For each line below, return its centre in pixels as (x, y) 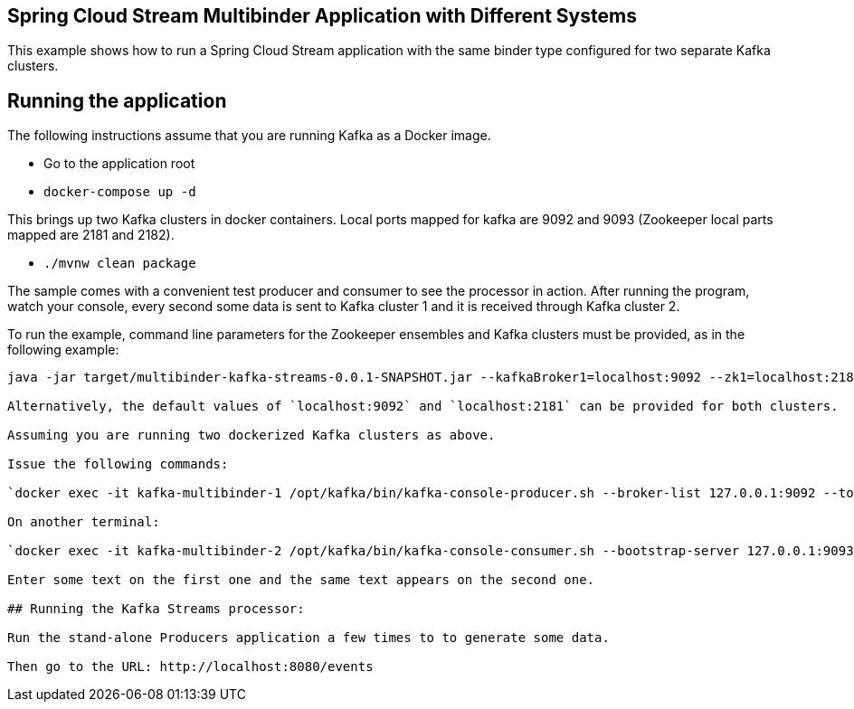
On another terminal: (84, 522)
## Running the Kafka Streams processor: (156, 609)
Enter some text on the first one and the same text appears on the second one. (301, 580)
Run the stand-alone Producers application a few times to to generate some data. (308, 638)
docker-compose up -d (120, 192)
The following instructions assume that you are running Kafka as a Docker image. (249, 136)
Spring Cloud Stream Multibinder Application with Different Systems (322, 16)
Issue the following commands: (118, 464)
